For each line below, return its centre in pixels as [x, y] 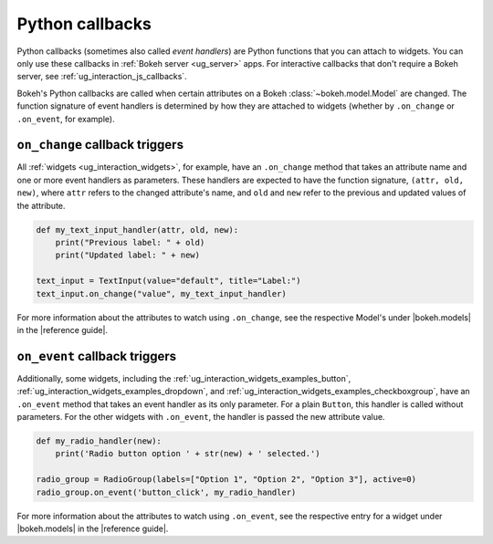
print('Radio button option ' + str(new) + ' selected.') [188, 454]
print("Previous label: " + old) [130, 242]
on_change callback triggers [100, 145]
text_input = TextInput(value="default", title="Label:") [168, 281]
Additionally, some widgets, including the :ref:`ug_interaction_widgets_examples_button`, [184, 378]
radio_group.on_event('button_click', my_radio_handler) [166, 492]
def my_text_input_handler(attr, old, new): [137, 230]
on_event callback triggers [97, 356]
